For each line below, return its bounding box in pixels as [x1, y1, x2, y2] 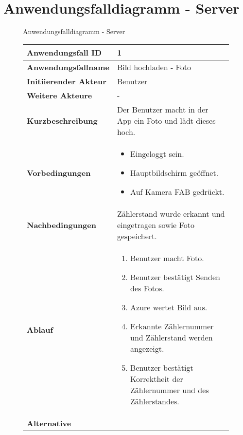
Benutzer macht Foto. [130, 252, 204, 264]
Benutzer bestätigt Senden [130, 271, 220, 283]
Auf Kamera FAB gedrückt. [130, 186, 225, 197]
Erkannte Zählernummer [130, 320, 214, 332]
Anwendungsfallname [27, 61, 109, 73]
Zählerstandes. [130, 395, 179, 407]
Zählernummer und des [130, 384, 209, 396]
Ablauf [27, 323, 53, 335]
